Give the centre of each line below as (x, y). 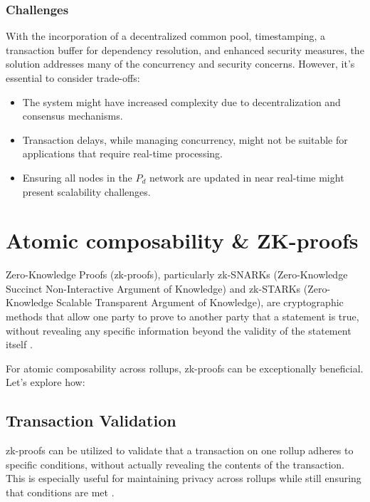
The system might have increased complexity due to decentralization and (181, 101)
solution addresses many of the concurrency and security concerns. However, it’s (180, 64)
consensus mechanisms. (73, 116)
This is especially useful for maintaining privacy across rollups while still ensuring (184, 478)
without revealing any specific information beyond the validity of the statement (179, 330)
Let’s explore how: (46, 382)
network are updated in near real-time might (247, 177)
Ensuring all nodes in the (77, 177)
